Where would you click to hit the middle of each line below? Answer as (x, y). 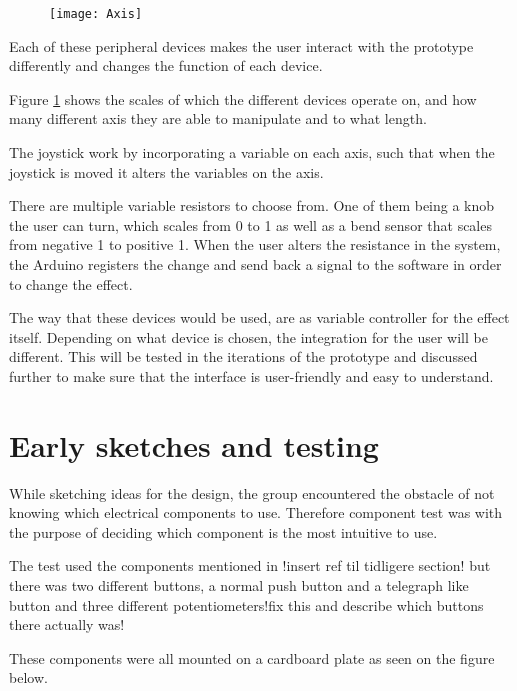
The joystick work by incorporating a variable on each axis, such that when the (252, 152)
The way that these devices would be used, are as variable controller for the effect (259, 317)
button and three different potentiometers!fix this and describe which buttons (246, 604)
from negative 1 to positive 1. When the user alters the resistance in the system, (255, 244)
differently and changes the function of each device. (166, 65)
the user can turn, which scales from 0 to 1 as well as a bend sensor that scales (250, 224)
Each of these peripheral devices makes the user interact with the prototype (241, 45)
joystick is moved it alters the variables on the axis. (166, 171)
